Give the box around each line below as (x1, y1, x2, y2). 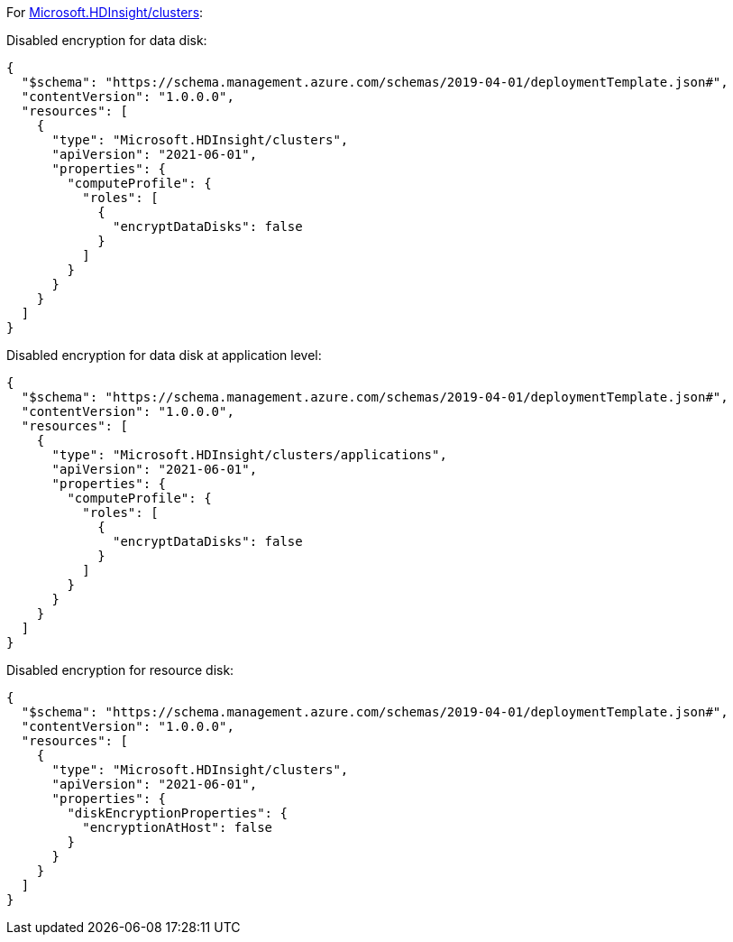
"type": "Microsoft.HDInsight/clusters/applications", (51, 448, 447, 462)
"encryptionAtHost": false (82, 820, 273, 835)
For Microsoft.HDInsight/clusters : (6, 5, 204, 20)
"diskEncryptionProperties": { (67, 806, 288, 820)
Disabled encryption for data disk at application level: (6, 347, 322, 363)
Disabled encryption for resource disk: (6, 662, 234, 678)
